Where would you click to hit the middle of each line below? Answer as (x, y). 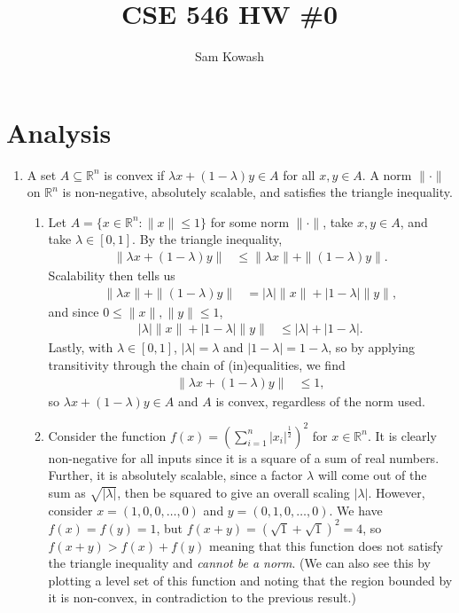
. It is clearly (402, 435)
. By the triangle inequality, (207, 239)
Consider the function (107, 435)
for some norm (250, 221)
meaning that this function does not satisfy (326, 545)
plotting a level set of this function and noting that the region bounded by (250, 580)
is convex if (134, 174)
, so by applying (372, 347)
